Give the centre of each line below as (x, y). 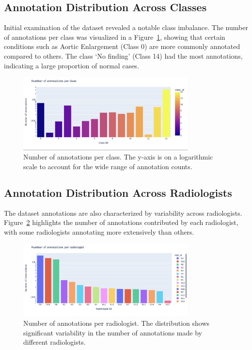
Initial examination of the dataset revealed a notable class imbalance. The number (126, 27)
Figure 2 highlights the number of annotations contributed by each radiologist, (121, 222)
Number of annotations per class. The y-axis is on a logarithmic (118, 157)
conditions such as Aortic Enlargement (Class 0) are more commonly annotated (122, 46)
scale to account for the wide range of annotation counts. (108, 166)
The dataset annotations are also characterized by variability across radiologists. (123, 213)
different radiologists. (55, 342)
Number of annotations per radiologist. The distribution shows (117, 323)
